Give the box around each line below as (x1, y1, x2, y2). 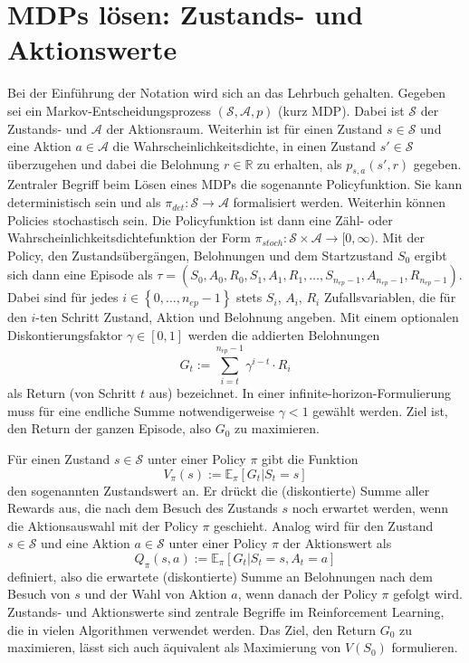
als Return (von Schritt (7, 384, 137, 403)
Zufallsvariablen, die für (323, 288, 456, 307)
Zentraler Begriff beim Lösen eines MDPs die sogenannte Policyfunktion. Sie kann (7, 175, 463, 194)
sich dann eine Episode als (7, 265, 153, 284)
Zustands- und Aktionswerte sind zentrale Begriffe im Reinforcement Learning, (7, 601, 445, 620)
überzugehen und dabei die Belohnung (7, 154, 220, 173)
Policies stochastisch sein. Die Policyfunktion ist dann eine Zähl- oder (7, 210, 393, 229)
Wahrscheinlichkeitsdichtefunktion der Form (7, 228, 251, 247)
